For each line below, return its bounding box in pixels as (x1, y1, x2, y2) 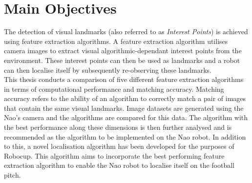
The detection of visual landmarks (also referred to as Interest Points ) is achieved (4, 26, 248, 37)
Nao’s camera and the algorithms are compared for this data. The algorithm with (4, 112, 248, 122)
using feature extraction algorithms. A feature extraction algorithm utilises (4, 36, 228, 46)
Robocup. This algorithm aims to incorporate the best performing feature (4, 150, 225, 161)
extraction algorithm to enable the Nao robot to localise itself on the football (4, 160, 235, 170)
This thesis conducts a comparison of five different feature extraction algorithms (4, 74, 244, 84)
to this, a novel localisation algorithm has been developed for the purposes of (4, 141, 234, 151)
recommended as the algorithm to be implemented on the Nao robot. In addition (4, 131, 246, 142)
